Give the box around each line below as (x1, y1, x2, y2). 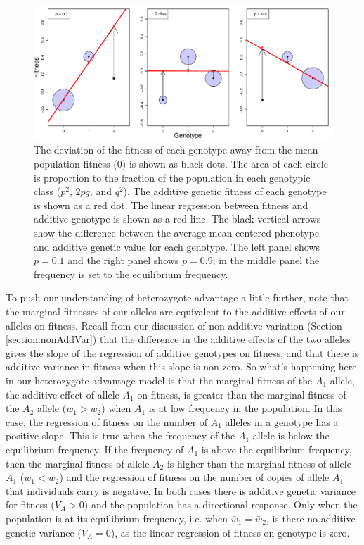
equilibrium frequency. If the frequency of (6, 441, 184, 456)
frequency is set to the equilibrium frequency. (34, 266, 228, 281)
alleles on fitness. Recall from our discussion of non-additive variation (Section (6, 318, 342, 332)
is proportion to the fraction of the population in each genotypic (34, 170, 311, 184)
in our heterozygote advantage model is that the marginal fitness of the (6, 372, 313, 387)
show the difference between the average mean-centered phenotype (34, 225, 320, 240)
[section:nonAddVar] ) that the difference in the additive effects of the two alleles (6, 332, 351, 346)
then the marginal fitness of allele (6, 456, 150, 470)
